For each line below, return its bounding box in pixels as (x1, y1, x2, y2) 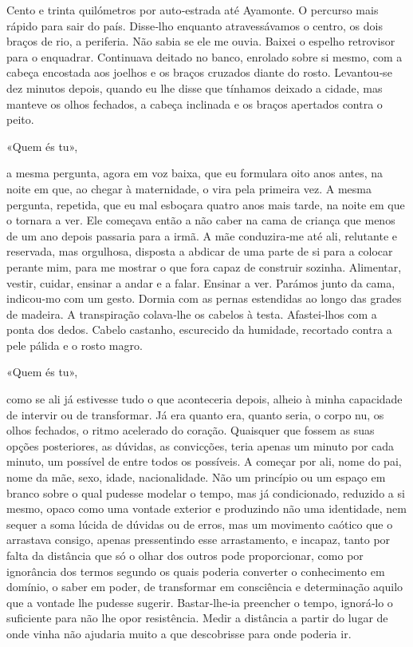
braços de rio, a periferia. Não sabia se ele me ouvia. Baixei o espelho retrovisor (6, 33, 395, 50)
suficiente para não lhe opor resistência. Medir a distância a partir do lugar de (6, 609, 388, 626)
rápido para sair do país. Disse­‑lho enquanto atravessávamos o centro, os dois (6, 17, 383, 34)
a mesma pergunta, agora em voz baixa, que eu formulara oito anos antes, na (6, 165, 383, 181)
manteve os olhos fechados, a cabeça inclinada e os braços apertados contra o (6, 95, 383, 112)
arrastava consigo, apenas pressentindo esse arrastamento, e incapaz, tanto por (6, 531, 391, 548)
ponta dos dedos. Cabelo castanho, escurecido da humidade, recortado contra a (6, 321, 392, 338)
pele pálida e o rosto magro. (6, 336, 143, 353)
